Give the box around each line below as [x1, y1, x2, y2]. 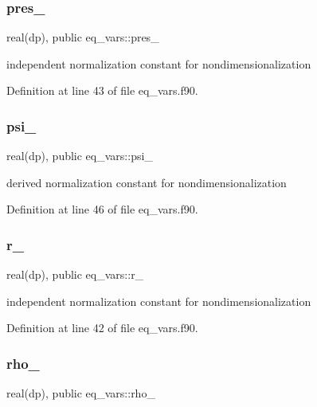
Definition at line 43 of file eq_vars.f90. [6, 82, 198, 99]
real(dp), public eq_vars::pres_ [6, 29, 159, 45]
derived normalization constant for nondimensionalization [6, 174, 287, 190]
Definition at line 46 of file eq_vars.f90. [6, 201, 198, 217]
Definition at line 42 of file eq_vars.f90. [6, 319, 198, 336]
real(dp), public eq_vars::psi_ [6, 147, 153, 164]
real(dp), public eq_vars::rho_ [6, 385, 155, 401]
